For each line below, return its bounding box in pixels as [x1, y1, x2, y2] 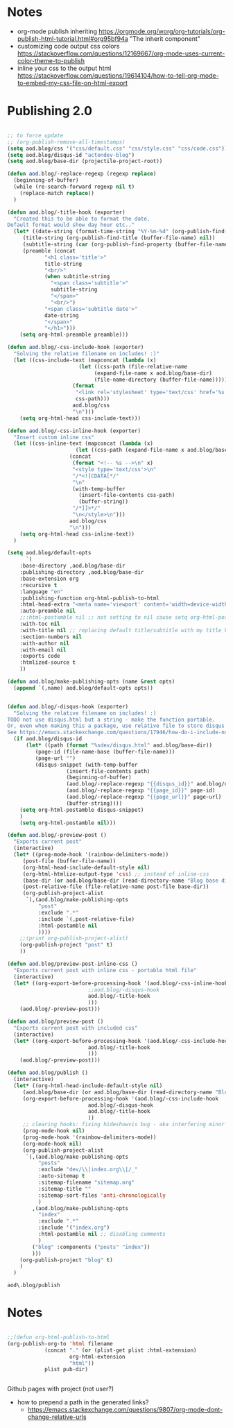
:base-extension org [19, 575, 79, 582]
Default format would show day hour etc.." [7, 221, 135, 229]
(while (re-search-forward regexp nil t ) [13, 183, 135, 190]
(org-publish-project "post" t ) [19, 942, 113, 949]
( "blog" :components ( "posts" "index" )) [32, 1243, 150, 1250]
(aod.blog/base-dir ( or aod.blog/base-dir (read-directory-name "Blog [22, 1089, 231, 1096]
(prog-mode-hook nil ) [22, 1128, 85, 1134]
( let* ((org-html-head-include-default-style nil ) [13, 1082, 163, 1089]
